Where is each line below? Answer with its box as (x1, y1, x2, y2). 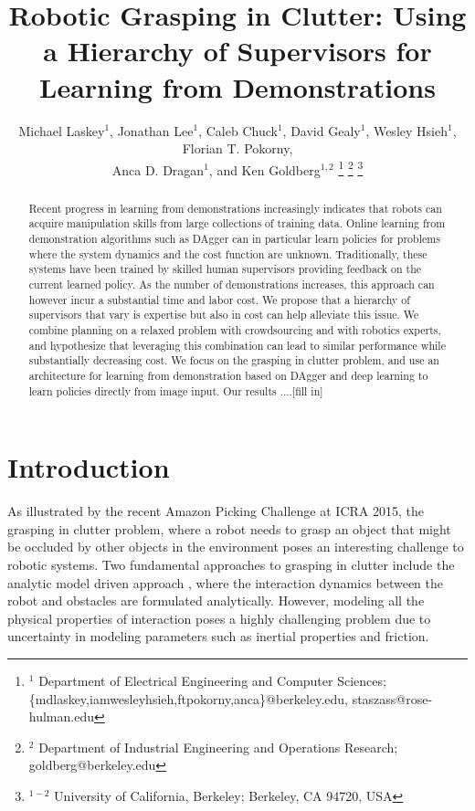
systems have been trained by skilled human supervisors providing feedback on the (28, 261, 422, 277)
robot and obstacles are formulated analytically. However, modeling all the (7, 591, 425, 610)
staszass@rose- (352, 689, 433, 708)
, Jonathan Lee (110, 121, 194, 140)
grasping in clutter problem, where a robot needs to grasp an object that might (7, 519, 451, 538)
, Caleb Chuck (198, 121, 278, 140)
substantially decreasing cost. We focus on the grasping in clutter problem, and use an (28, 353, 439, 368)
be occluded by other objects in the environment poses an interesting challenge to (7, 537, 464, 556)
